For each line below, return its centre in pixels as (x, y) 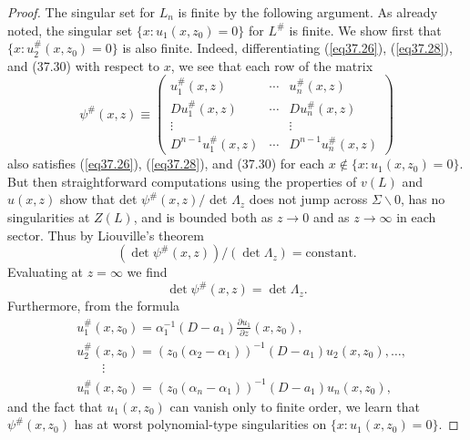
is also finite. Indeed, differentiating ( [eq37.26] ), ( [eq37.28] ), (287, 48)
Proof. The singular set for (81, 12)
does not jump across (308, 199)
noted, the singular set (70, 30)
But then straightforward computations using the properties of (182, 181)
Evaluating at (46, 272)
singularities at (49, 217)
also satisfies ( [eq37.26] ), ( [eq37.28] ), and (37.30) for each (166, 164)
